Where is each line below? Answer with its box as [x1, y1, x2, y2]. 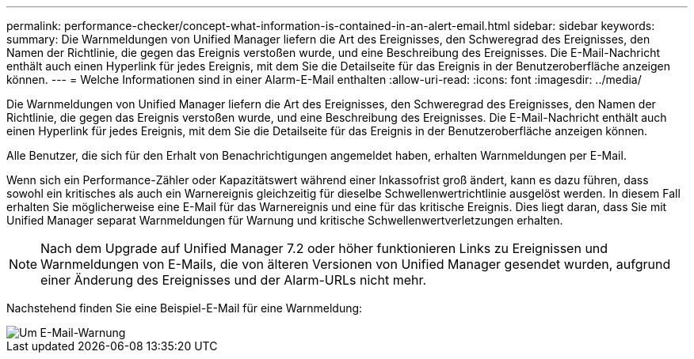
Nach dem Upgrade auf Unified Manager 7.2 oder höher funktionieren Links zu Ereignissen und [40, 240, 608, 256]
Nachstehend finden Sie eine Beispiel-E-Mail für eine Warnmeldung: [6, 301, 363, 315]
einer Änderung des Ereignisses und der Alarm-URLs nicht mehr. [40, 272, 427, 288]
